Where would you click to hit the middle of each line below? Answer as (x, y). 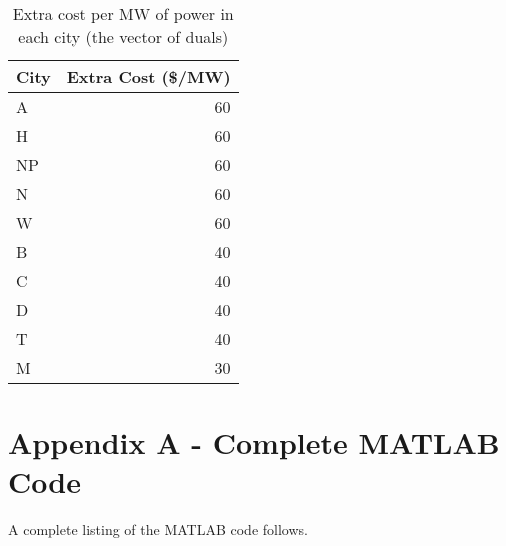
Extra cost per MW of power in (123, 13)
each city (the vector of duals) (123, 36)
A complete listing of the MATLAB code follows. (158, 529)
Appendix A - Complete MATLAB (254, 442)
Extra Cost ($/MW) (148, 76)
